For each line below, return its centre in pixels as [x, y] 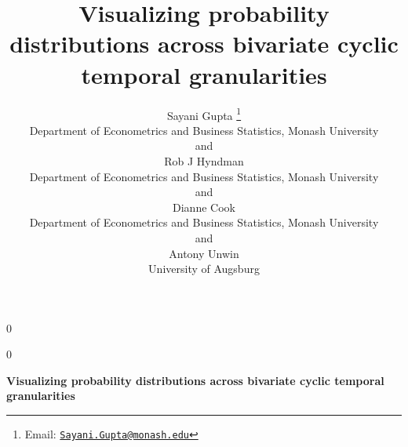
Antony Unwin [204, 253]
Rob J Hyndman [204, 160]
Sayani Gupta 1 [204, 114]
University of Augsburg [204, 269]
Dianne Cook [204, 207]
